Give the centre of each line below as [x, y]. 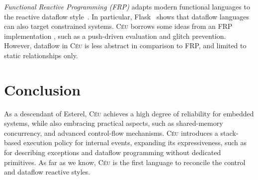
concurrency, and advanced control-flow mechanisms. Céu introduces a [111, 133]
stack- [229, 133]
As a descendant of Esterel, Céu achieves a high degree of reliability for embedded [129, 113]
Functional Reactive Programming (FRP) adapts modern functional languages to [127, 6]
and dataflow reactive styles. [47, 172]
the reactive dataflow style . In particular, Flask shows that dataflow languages [127, 16]
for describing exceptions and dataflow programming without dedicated [113, 152]
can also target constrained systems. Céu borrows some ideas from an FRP [118, 26]
